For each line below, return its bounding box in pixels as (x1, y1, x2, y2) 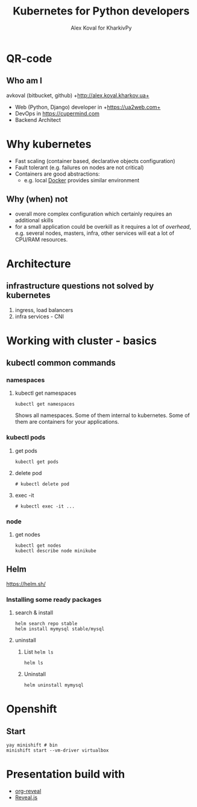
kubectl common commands (6, 358, 116, 368)
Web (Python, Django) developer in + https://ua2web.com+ (14, 103, 161, 110)
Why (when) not (6, 194, 68, 205)
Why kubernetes (6, 137, 92, 151)
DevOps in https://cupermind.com (14, 110, 100, 117)
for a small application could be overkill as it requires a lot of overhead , (14, 223, 192, 230)
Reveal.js (14, 794, 38, 801)
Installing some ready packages (6, 595, 102, 604)
